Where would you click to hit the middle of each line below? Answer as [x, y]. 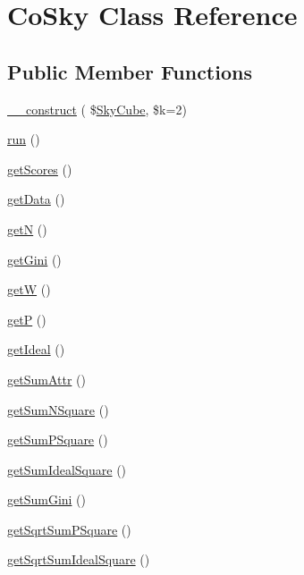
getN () [27, 228]
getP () [27, 319]
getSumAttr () [46, 379]
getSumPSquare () [58, 440]
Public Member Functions [130, 71]
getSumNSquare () [58, 409]
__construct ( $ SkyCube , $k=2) [97, 109]
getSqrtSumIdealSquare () [79, 559]
